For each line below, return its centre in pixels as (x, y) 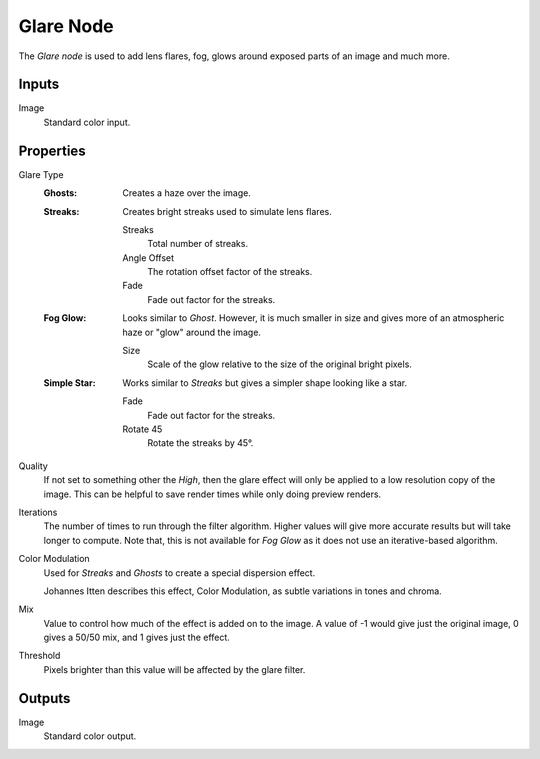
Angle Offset (148, 257)
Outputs (44, 698)
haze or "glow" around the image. (192, 332)
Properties (52, 150)
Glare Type (41, 174)
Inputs (39, 84)
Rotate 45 (142, 429)
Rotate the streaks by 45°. (200, 443)
